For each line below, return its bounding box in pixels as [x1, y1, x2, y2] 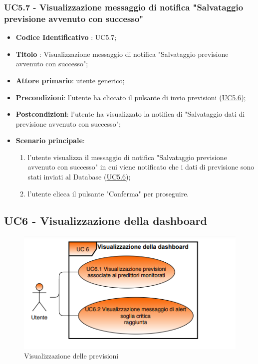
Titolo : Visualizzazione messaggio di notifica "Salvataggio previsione [15, 48, 229, 59]
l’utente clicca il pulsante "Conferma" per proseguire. [27, 188, 189, 198]
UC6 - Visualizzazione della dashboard [4, 212, 207, 228]
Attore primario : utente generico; [15, 75, 125, 85]
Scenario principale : [15, 135, 85, 146]
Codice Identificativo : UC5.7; [15, 32, 117, 42]
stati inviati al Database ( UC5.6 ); [27, 172, 131, 182]
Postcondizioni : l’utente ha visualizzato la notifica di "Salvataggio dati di [15, 109, 245, 119]
